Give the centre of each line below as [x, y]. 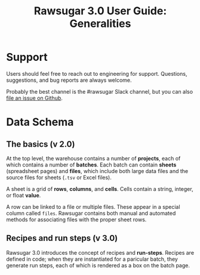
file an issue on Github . [34, 98]
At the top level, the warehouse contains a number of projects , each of [93, 158]
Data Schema [40, 122]
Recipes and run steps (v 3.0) [62, 238]
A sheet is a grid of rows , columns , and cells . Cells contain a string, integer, [100, 189]
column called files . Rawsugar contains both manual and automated [91, 213]
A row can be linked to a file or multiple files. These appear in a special [93, 206]
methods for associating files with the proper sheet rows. [76, 220]
